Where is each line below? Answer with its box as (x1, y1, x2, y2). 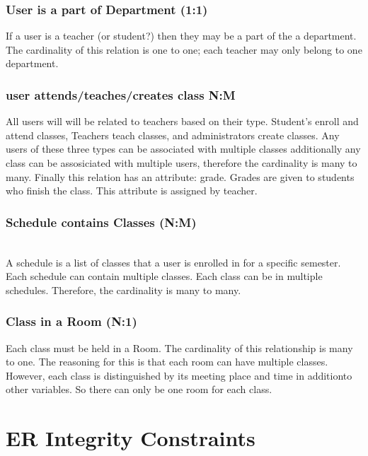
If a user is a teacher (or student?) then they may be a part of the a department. (6, 28, 357, 43)
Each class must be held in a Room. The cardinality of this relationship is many (6, 340, 353, 355)
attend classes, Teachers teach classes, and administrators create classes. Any (6, 127, 340, 142)
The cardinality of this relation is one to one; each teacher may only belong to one (6, 42, 362, 57)
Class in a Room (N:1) (6, 312, 137, 330)
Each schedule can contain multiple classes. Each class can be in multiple (6, 269, 323, 283)
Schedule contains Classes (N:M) (6, 213, 197, 230)
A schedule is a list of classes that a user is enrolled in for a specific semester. (6, 255, 341, 269)
